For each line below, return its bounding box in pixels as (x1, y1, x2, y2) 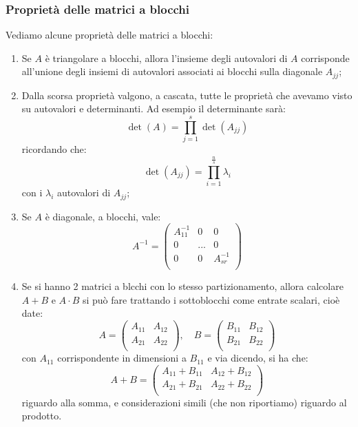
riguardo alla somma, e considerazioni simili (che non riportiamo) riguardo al (21, 395, 347, 409)
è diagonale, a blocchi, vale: (45, 209, 161, 223)
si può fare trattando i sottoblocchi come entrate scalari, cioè (82, 292, 340, 306)
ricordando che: (21, 142, 87, 156)
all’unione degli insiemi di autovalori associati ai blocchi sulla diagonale (21, 64, 323, 79)
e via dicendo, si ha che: (207, 351, 308, 365)
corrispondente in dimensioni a (57, 351, 187, 365)
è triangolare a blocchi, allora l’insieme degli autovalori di (45, 50, 288, 65)
